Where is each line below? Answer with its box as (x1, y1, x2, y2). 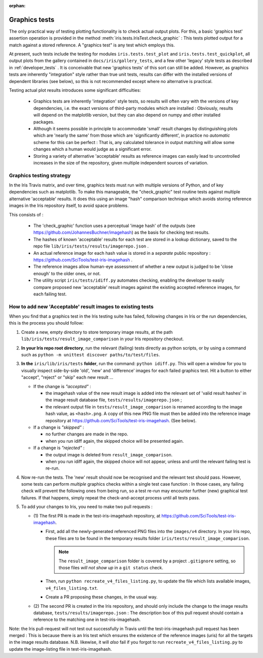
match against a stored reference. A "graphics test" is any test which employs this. (9, 42, 175, 48)
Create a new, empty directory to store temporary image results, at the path (21, 329, 173, 335)
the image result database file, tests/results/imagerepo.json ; (45, 397, 182, 403)
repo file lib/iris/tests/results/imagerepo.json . (33, 243, 149, 249)
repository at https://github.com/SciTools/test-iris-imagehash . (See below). (45, 417, 197, 423)
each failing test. (33, 291, 67, 297)
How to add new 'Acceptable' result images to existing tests (9, 303, 154, 310)
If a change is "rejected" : (33, 445, 85, 451)
